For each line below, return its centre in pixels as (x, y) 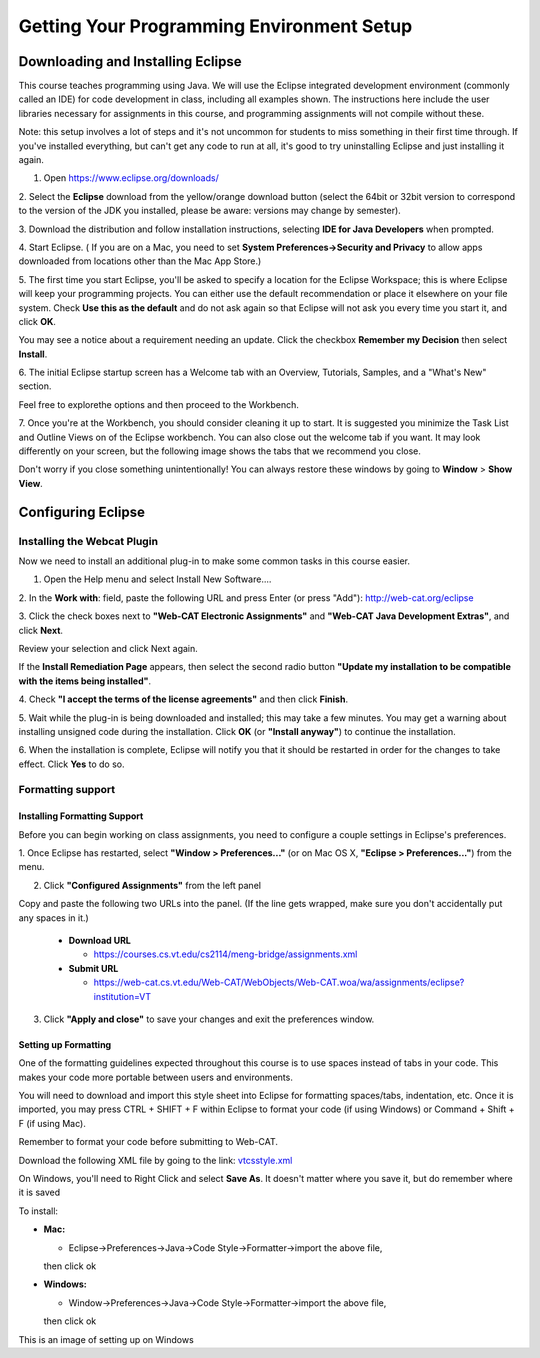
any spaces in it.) (53, 917)
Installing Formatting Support (81, 816)
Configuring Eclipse (81, 511)
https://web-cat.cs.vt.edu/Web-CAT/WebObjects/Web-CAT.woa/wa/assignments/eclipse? (279, 982)
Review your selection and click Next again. (108, 648)
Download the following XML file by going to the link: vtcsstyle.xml (155, 1160)
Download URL (100, 940)
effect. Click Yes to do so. (71, 764)
